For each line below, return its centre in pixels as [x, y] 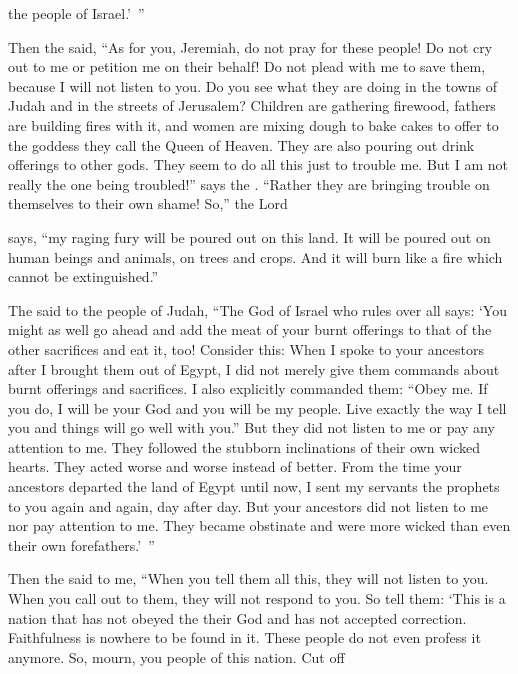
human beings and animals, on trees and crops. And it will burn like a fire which [255, 256]
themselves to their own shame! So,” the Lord [148, 203]
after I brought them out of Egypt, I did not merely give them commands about [254, 368]
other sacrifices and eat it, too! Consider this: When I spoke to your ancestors [246, 348]
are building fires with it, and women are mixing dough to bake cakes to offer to [253, 124]
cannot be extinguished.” [83, 276]
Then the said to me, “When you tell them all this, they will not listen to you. [248, 578]
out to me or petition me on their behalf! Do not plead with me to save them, [247, 66]
